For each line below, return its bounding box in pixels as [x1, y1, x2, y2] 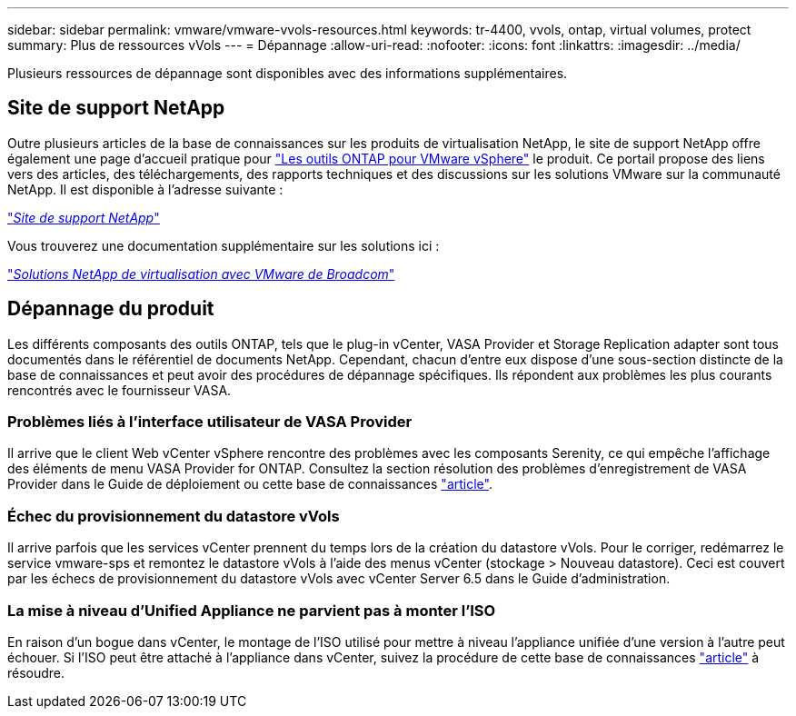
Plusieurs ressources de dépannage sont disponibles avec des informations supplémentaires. [7, 65, 568, 81]
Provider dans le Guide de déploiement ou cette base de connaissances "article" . [7, 476, 493, 492]
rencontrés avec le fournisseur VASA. [7, 382, 232, 398]
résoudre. [7, 664, 65, 681]
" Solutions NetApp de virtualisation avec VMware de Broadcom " [7, 265, 395, 282]
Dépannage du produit [7, 297, 214, 321]
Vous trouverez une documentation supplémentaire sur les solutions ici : [7, 237, 440, 254]
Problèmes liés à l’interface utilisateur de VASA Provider [7, 413, 413, 432]
